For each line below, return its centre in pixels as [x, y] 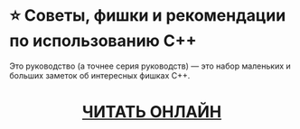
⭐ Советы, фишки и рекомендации [148, 16]
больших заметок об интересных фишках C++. [100, 75]
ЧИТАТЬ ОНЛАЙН [152, 112]
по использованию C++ [103, 41]
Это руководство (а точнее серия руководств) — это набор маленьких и [150, 66]
